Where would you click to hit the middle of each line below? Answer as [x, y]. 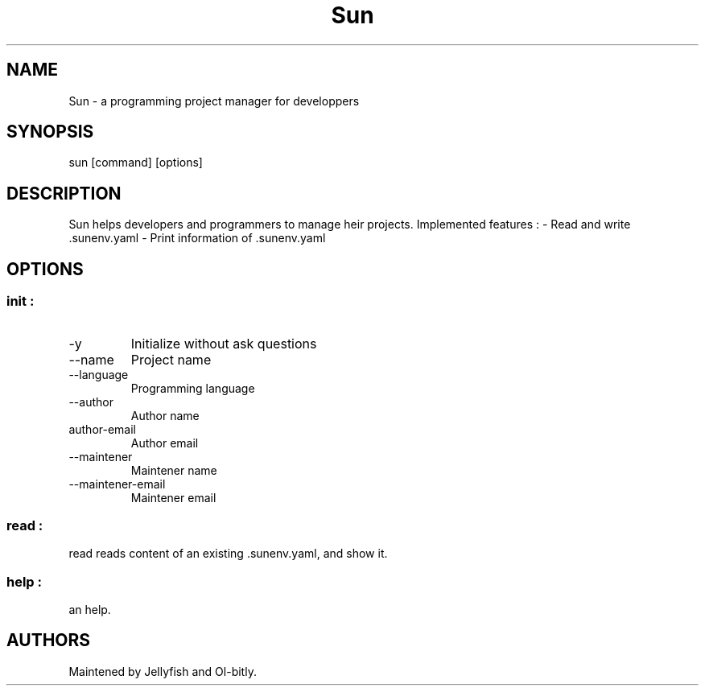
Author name [165, 415]
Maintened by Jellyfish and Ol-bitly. [163, 671]
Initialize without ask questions [224, 343]
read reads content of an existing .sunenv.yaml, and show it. [228, 554]
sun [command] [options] [136, 163]
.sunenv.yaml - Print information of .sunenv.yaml [197, 238]
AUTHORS [49, 641]
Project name [171, 359]
